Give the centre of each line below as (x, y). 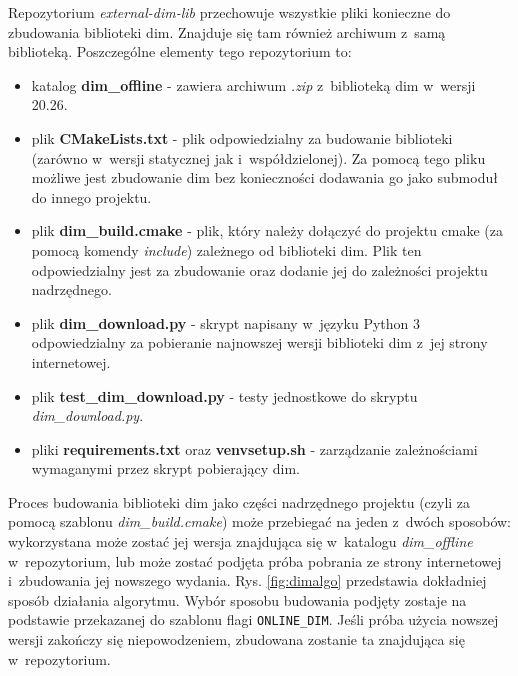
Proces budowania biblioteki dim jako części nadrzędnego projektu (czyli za (239, 501)
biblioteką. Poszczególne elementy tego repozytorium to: (180, 51)
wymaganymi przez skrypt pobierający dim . (165, 468)
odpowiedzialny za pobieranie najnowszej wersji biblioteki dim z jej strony (259, 342)
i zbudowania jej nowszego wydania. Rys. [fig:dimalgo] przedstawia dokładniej (247, 580)
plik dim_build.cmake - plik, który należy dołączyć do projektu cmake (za (267, 230)
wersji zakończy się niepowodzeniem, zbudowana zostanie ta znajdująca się (236, 639)
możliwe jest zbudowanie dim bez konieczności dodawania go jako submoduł (264, 177)
